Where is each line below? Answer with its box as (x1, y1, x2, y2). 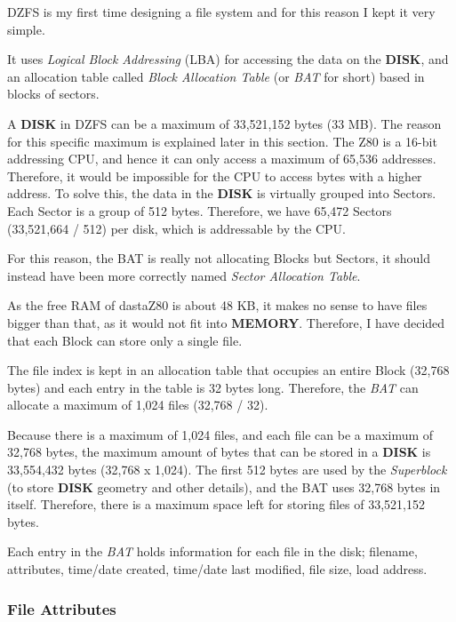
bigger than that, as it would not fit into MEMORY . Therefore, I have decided (7, 313, 445, 331)
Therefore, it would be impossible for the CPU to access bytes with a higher (7, 166, 422, 185)
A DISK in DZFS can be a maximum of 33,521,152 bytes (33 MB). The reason (7, 114, 442, 132)
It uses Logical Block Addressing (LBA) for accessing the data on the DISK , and (7, 50, 449, 68)
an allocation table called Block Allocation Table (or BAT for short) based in (7, 67, 425, 85)
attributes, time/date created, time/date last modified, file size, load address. (7, 560, 428, 578)
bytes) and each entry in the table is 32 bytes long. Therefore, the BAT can (7, 378, 419, 396)
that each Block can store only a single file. (7, 331, 243, 349)
